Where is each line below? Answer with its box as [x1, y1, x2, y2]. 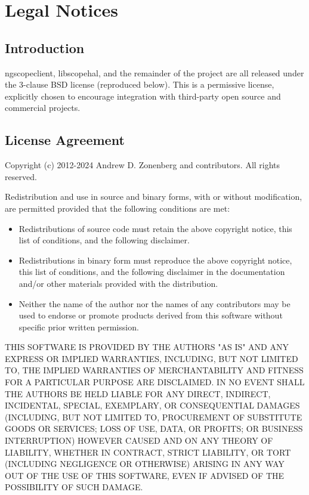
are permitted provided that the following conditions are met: [5, 202, 230, 214]
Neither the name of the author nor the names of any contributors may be [18, 297, 291, 310]
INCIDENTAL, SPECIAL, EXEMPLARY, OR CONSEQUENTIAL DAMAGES [5, 399, 300, 412]
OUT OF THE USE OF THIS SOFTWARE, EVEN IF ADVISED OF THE [5, 469, 285, 481]
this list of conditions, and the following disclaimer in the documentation [18, 265, 285, 278]
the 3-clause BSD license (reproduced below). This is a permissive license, [5, 78, 274, 91]
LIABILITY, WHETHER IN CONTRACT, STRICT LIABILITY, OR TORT [5, 445, 291, 458]
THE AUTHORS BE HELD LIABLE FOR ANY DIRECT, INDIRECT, [5, 387, 271, 400]
